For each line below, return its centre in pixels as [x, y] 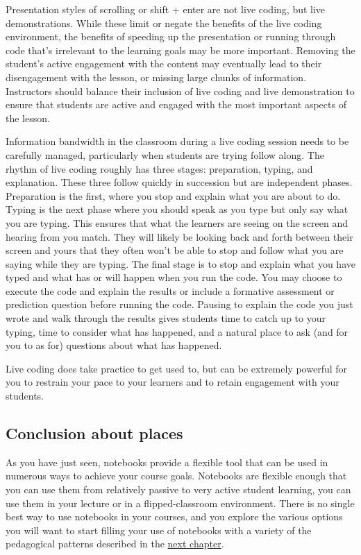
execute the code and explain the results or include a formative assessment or [170, 290]
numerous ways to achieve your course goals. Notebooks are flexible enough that [176, 476]
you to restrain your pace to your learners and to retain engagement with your [173, 382]
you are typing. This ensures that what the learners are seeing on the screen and [177, 222]
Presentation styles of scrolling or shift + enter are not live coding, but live [166, 9]
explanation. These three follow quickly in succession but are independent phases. [179, 182]
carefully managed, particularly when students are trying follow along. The [165, 154]
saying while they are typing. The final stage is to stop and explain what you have [180, 263]
